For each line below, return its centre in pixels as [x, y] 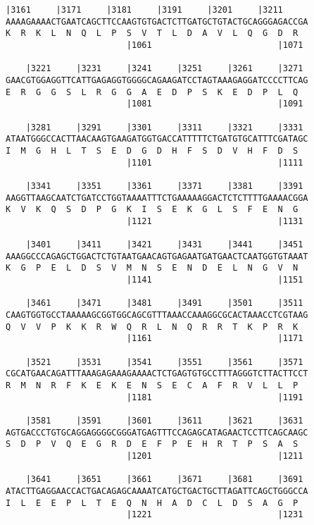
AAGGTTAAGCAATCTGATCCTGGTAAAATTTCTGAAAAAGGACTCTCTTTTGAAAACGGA [157, 198]
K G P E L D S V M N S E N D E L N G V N [152, 268]
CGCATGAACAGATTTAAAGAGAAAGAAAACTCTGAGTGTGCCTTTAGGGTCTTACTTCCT [157, 374]
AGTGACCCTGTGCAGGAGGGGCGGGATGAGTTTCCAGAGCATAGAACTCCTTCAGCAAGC [157, 432]
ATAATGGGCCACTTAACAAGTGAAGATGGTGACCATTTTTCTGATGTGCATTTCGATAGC [157, 139]
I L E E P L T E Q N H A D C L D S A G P [152, 503]
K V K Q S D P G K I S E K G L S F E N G [152, 210]
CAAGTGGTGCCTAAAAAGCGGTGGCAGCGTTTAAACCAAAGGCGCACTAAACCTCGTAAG [157, 315]
